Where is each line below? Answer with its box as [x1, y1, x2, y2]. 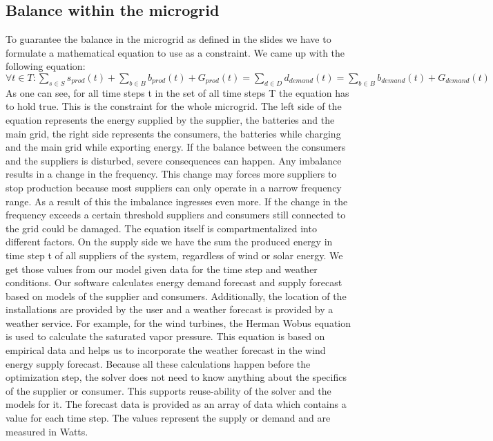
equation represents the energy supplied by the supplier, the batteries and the [6, 112, 335, 126]
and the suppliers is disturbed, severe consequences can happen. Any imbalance [6, 153, 342, 167]
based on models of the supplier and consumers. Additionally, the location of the [6, 288, 347, 303]
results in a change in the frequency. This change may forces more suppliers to [6, 167, 337, 181]
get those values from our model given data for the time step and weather [6, 261, 318, 276]
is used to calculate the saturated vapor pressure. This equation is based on [6, 329, 325, 344]
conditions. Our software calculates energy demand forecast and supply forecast [6, 275, 342, 290]
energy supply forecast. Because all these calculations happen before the [6, 356, 311, 370]
